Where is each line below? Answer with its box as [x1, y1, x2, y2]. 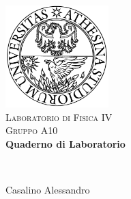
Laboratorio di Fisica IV [5, 109, 113, 124]
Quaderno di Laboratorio [5, 136, 126, 150]
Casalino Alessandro [5, 183, 90, 197]
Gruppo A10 [5, 123, 58, 137]
